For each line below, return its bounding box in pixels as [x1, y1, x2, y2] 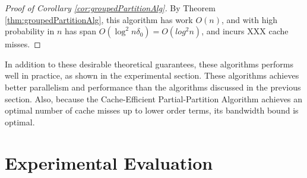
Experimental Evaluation [5, 150, 213, 174]
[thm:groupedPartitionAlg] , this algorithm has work [5, 13, 193, 25]
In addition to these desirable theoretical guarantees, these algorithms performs [5, 57, 294, 70]
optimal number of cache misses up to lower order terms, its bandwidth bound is [5, 104, 299, 116]
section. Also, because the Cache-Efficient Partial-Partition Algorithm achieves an [5, 92, 303, 105]
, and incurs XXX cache [201, 25, 289, 37]
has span [65, 25, 97, 37]
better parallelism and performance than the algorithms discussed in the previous [5, 80, 301, 93]
